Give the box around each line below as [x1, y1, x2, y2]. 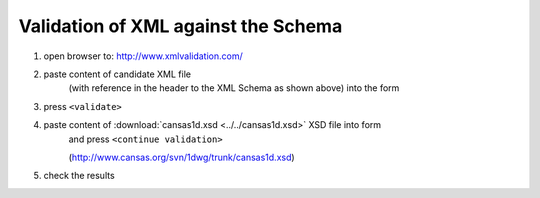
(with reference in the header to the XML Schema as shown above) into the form [68, 82, 400, 94]
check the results [43, 170, 115, 182]
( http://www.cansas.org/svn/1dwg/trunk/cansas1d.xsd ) [68, 151, 295, 163]
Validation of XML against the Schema [18, 15, 343, 37]
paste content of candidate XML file [43, 68, 192, 80]
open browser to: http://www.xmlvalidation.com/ [43, 50, 244, 62]
